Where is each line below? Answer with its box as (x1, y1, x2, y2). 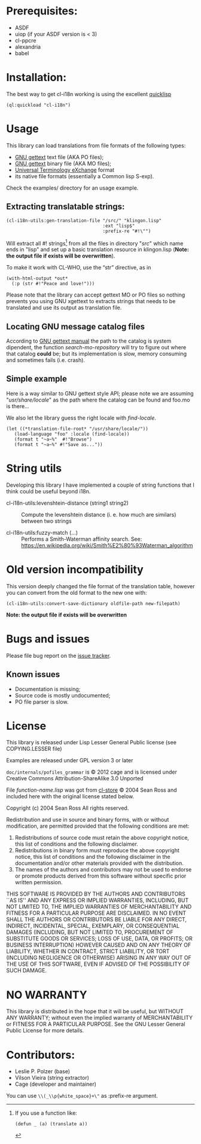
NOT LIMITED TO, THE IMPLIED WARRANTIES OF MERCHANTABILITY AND (6, 903, 192, 911)
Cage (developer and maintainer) (14, 1080, 97, 1088)
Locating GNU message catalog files (6, 321, 145, 331)
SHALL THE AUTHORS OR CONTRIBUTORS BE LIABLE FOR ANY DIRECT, (6, 916, 187, 923)
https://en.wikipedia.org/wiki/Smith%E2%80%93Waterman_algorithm (21, 541, 193, 549)
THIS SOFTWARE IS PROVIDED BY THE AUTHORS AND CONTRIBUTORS (6, 890, 185, 898)
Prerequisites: (6, 4, 78, 18)
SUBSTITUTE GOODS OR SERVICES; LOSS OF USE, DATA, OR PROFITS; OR (6, 935, 193, 942)
